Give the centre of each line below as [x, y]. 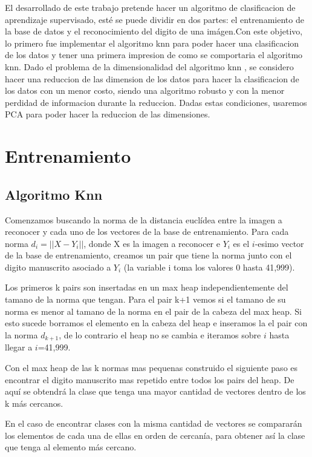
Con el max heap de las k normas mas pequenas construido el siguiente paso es [151, 367]
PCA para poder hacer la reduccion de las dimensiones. [108, 114]
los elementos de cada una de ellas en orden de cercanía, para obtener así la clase [155, 435]
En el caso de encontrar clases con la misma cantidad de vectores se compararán [154, 423]
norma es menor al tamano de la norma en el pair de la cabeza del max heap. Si [153, 311]
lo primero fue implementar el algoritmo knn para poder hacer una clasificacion [152, 43]
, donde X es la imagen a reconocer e [152, 243]
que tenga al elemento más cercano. [71, 447]
